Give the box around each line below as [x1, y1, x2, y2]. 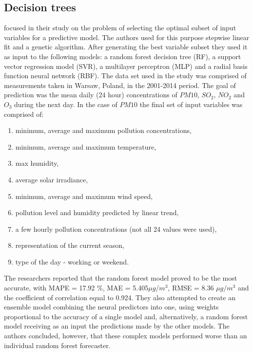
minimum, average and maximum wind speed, [15, 191, 153, 201]
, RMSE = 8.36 [168, 283, 214, 293]
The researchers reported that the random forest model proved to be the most [4, 273, 237, 283]
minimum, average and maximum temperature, [15, 141, 156, 152]
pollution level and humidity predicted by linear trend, [15, 207, 179, 218]
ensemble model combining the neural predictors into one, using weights [4, 302, 219, 312]
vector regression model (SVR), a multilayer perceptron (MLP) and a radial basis [4, 61, 248, 71]
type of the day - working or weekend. [15, 256, 129, 266]
